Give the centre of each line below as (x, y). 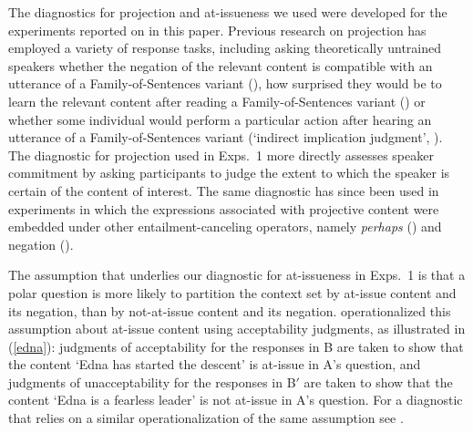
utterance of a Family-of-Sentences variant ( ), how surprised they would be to (225, 83)
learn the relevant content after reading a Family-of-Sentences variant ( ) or (217, 101)
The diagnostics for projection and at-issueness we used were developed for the (228, 12)
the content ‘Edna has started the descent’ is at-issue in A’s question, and (215, 364)
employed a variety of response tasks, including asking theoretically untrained (225, 48)
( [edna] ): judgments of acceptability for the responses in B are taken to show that (236, 346)
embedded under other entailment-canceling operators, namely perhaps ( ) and (225, 227)
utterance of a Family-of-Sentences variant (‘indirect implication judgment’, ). (226, 137)
